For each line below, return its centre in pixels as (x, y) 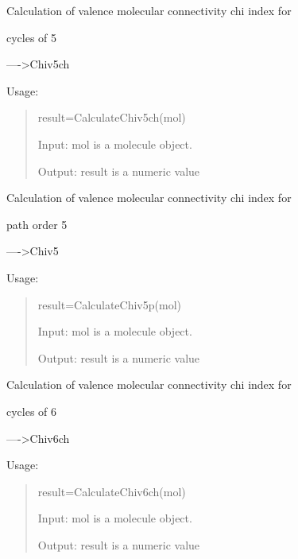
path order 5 (37, 224)
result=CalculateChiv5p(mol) (109, 304)
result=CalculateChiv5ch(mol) (112, 117)
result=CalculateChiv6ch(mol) (112, 491)
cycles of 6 (32, 411)
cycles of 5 (32, 37)
